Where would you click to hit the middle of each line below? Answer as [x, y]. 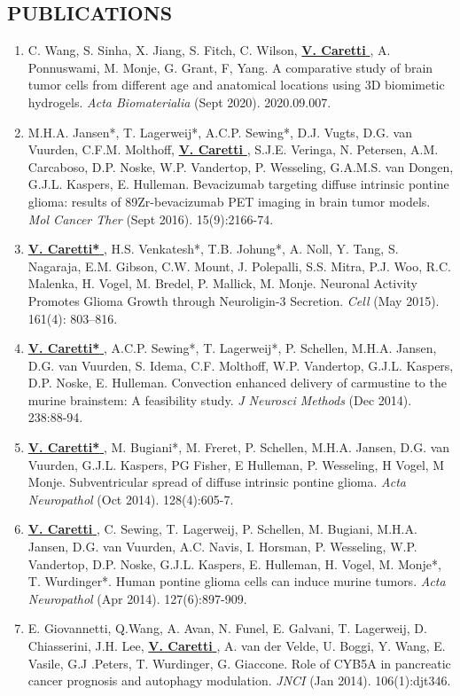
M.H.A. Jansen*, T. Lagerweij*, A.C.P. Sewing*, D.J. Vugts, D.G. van [220, 132]
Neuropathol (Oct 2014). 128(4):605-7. [131, 499]
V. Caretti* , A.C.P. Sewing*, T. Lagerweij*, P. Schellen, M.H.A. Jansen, [232, 348]
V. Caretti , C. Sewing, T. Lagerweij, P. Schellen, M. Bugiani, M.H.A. [222, 529]
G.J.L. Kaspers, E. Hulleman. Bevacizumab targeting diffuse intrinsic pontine [238, 184]
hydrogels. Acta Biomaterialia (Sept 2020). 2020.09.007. [179, 102]
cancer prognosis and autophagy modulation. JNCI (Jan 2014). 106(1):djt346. [239, 680]
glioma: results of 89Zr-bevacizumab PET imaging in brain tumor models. [229, 201]
